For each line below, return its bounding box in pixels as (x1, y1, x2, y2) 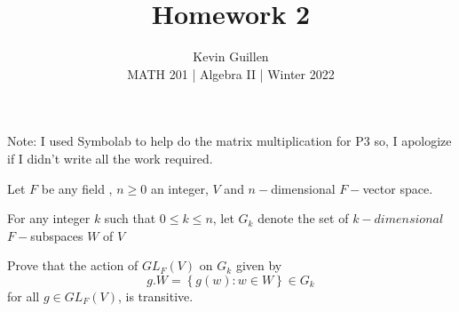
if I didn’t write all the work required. (7, 148, 213, 167)
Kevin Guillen (193, 47, 269, 66)
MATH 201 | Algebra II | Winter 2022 (127, 64, 335, 83)
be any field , (41, 179, 113, 197)
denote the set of (257, 209, 349, 228)
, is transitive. (117, 286, 194, 305)
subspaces (30, 226, 83, 244)
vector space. (362, 179, 433, 197)
